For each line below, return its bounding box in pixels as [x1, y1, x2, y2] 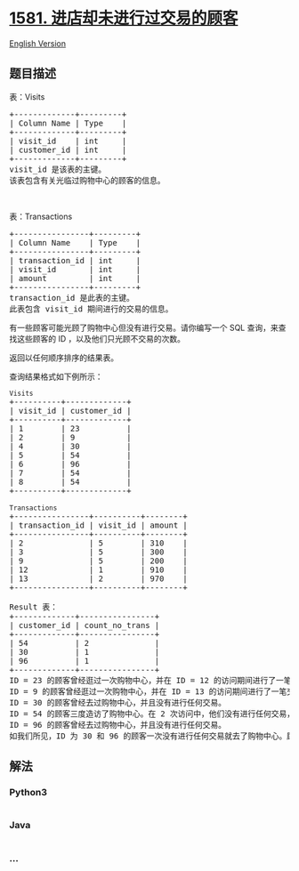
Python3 [9, 786, 47, 799]
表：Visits [9, 91, 45, 102]
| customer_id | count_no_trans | [9, 620, 160, 630]
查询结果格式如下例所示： [9, 371, 103, 382]
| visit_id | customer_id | [9, 406, 132, 415]
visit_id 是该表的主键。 [9, 164, 107, 174]
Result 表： [9, 601, 59, 612]
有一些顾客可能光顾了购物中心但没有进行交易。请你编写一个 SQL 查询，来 [9, 322, 279, 333]
